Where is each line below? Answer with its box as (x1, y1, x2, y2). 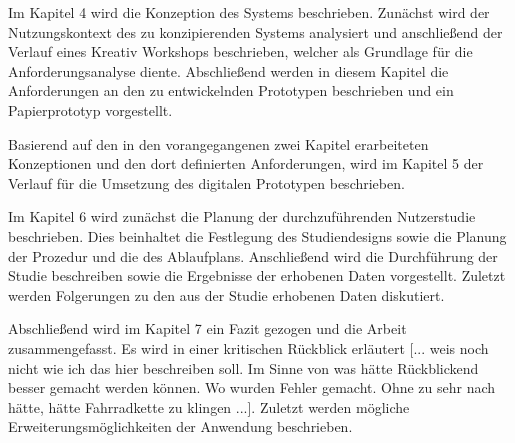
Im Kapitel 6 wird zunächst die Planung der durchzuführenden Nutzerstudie (8, 206, 476, 227)
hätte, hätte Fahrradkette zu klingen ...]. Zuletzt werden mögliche (8, 396, 410, 417)
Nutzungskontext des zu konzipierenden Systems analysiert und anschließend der (8, 21, 503, 42)
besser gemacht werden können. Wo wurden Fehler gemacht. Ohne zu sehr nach (8, 377, 496, 398)
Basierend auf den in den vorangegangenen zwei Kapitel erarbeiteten (8, 133, 429, 154)
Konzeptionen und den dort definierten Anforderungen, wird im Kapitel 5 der (8, 153, 484, 174)
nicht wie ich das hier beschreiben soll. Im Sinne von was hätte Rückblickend (8, 357, 479, 378)
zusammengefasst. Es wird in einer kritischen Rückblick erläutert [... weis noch (8, 337, 489, 358)
